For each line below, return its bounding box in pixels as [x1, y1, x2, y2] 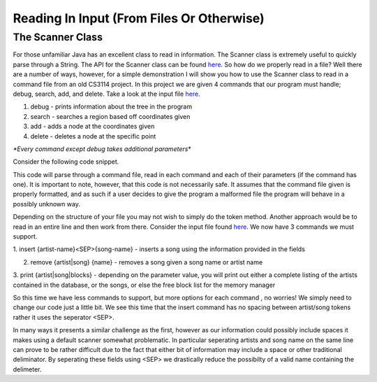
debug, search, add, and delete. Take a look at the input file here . [13, 90, 200, 98]
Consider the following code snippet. [13, 157, 119, 166]
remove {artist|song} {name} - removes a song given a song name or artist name [30, 257, 263, 266]
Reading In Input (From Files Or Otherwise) [13, 10, 265, 26]
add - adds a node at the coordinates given [30, 122, 155, 131]
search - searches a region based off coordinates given [30, 112, 191, 120]
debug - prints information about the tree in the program [30, 102, 192, 111]
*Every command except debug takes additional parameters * [13, 144, 191, 153]
